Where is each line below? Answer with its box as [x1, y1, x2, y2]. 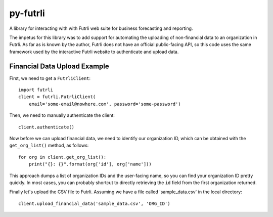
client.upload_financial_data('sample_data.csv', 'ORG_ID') [18, 200, 170, 206]
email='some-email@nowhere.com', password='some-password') [28, 101, 181, 107]
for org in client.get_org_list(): [18, 154, 107, 160]
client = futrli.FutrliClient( [18, 94, 96, 100]
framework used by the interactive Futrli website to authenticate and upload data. [9, 49, 179, 55]
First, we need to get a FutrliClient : [9, 75, 91, 81]
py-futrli [9, 8, 45, 19]
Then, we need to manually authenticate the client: [9, 112, 115, 118]
